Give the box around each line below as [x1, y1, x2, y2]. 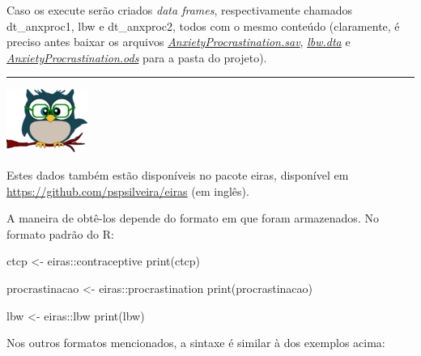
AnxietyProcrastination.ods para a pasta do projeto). [6, 49, 267, 66]
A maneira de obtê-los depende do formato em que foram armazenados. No [6, 210, 379, 227]
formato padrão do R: [6, 225, 114, 242]
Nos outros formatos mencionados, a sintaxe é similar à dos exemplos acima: [6, 334, 385, 351]
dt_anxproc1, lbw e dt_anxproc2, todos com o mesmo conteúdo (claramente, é [6, 17, 400, 34]
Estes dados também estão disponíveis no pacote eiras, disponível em [6, 166, 349, 183]
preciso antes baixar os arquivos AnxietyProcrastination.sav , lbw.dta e [6, 33, 351, 50]
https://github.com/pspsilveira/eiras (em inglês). [6, 182, 249, 199]
